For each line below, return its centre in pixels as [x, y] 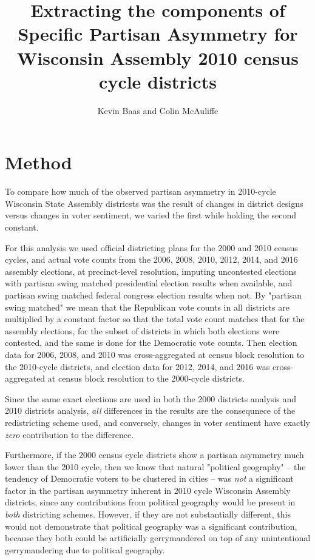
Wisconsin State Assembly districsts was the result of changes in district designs [154, 203]
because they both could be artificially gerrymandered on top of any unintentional [158, 538]
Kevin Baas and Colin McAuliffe [158, 110]
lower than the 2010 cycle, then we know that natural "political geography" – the [155, 466]
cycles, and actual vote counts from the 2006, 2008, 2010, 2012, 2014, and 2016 [151, 259]
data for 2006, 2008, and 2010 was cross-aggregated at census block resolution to [155, 354]
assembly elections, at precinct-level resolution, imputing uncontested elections [151, 271]
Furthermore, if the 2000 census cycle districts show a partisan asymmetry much [154, 455]
